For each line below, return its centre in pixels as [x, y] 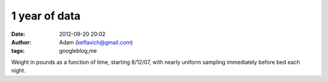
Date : [18, 34]
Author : [21, 42]
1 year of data [46, 16]
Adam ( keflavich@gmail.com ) [96, 42]
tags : [18, 51]
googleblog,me [78, 51]
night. [19, 70]
